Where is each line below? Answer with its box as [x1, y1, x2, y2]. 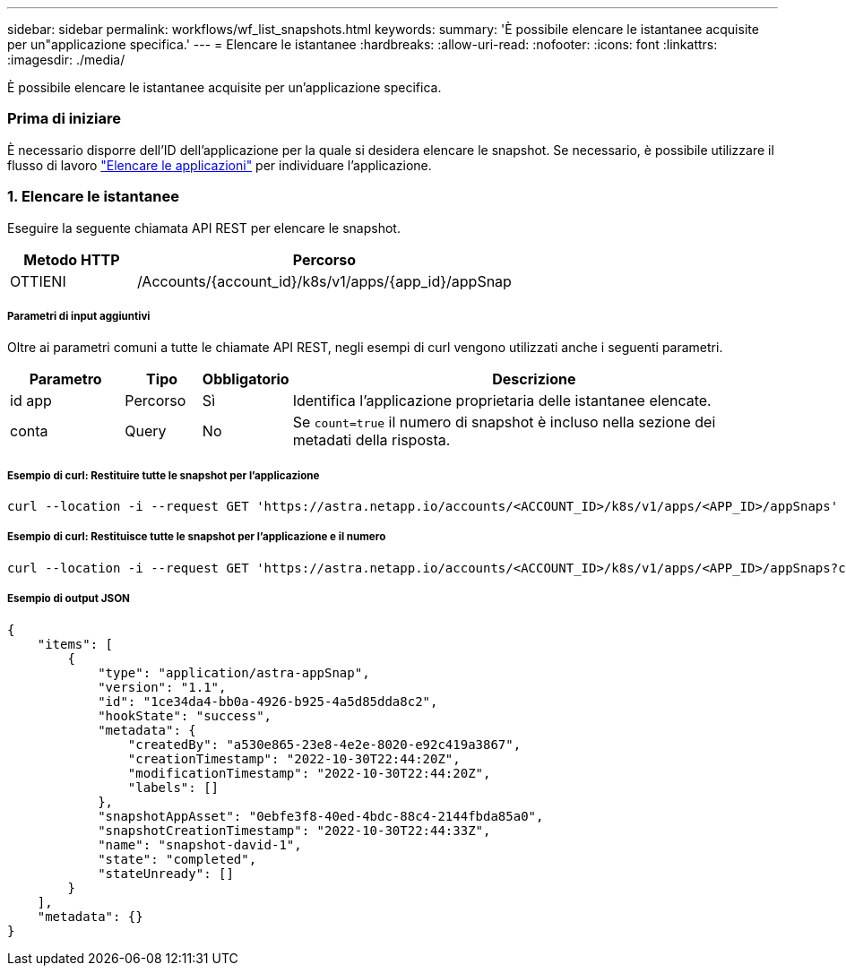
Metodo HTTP [23, 250, 120, 269]
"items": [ [37, 636, 114, 651]
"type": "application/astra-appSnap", [98, 665, 370, 680]
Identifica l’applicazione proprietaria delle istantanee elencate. [292, 392, 712, 410]
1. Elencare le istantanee [7, 187, 179, 206]
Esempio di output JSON [7, 592, 130, 606]
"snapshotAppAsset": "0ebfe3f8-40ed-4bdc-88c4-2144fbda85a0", [98, 808, 544, 823]
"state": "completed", [98, 851, 257, 866]
